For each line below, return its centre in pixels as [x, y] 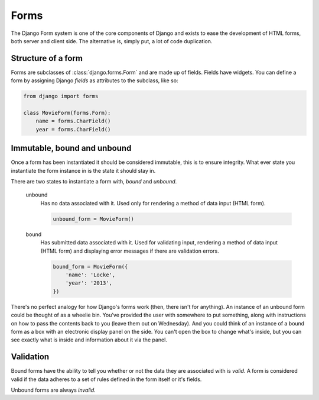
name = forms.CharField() [73, 121]
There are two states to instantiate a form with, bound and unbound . [94, 182]
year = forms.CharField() [73, 129]
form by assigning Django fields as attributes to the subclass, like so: [95, 80]
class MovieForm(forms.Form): [67, 113]
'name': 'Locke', [90, 275]
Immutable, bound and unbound [71, 148]
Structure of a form [47, 58]
